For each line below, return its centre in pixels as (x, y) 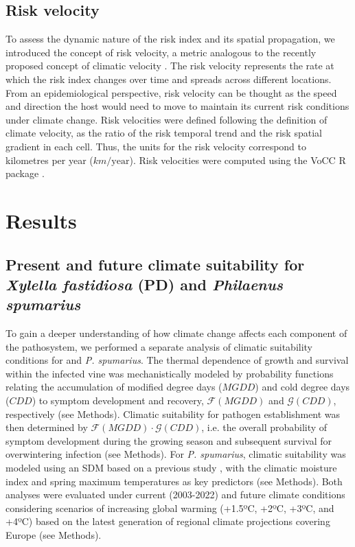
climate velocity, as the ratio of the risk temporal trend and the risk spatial (164, 133)
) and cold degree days (302, 387)
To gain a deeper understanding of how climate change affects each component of (176, 333)
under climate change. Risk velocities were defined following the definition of (167, 119)
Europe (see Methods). (54, 535)
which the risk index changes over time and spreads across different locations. (169, 79)
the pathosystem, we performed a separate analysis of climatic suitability (159, 346)
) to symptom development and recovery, (118, 400)
